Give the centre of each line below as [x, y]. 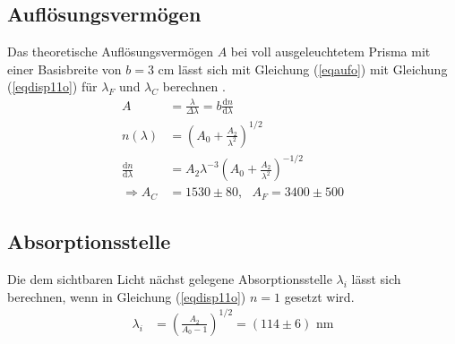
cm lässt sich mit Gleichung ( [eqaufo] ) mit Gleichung [303, 69]
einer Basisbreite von [64, 69]
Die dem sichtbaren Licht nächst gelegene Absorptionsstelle [170, 279]
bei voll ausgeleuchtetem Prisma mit [331, 52]
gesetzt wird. [319, 296]
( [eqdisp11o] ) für [52, 86]
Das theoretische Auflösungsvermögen [111, 52]
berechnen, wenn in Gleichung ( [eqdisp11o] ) [127, 296]
